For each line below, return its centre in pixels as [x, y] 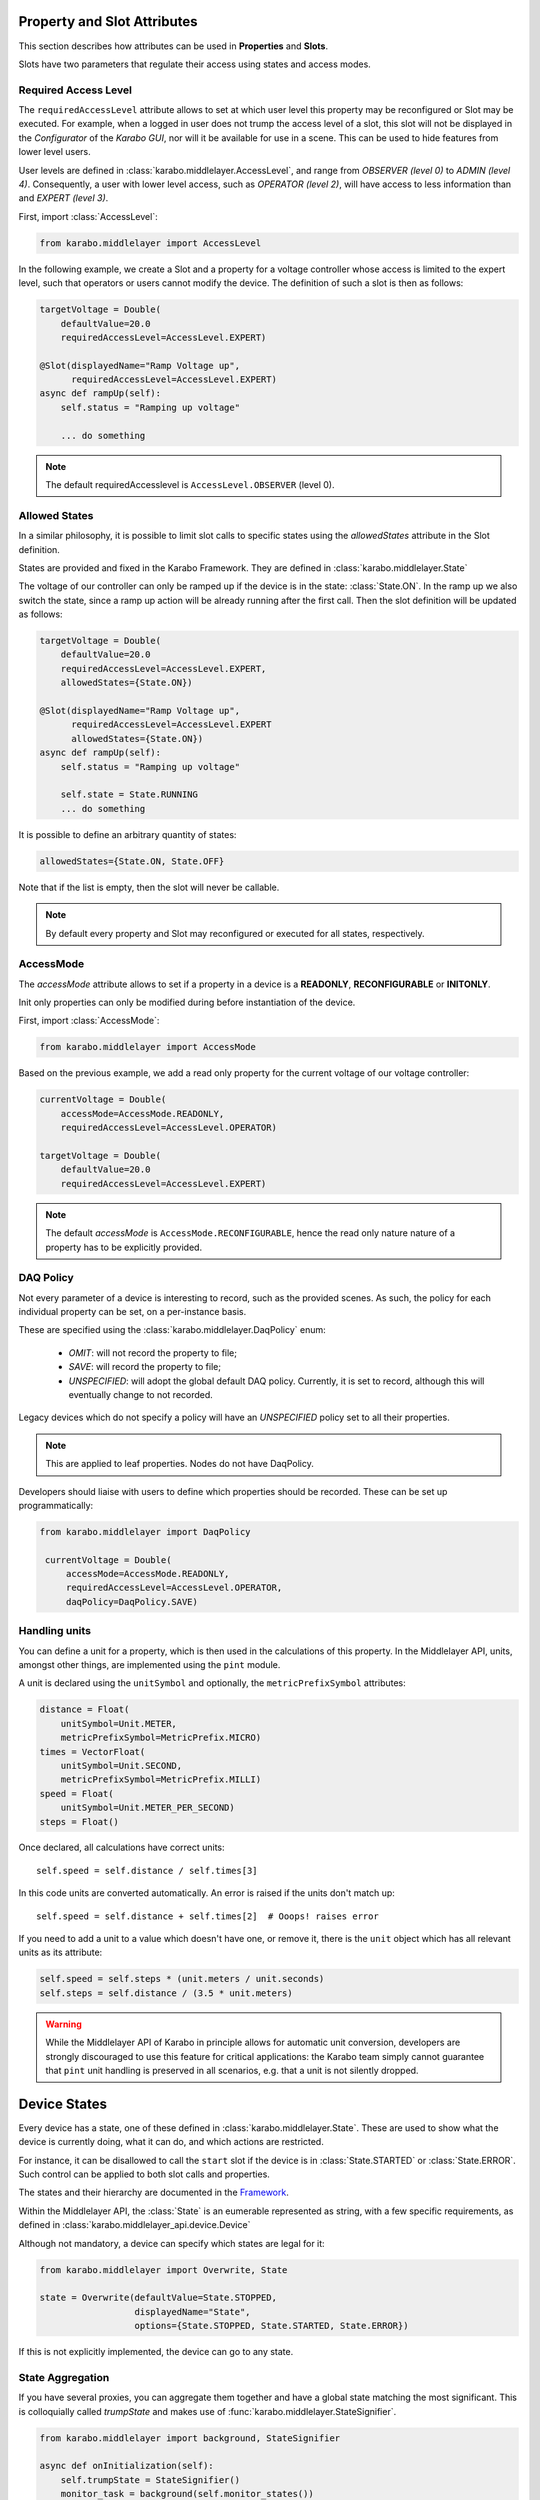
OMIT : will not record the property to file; [153, 1352]
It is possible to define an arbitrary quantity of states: [127, 834]
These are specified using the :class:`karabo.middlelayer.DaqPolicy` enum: [172, 1330]
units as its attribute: [60, 1952]
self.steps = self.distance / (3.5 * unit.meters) [166, 1993]
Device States [62, 2103]
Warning [63, 2024]
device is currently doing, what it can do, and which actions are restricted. [171, 2142]
